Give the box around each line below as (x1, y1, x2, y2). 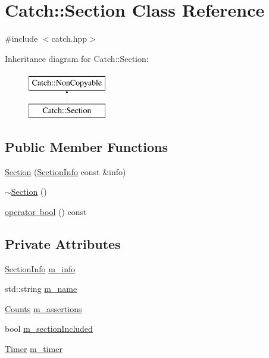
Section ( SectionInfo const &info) (5, 165, 126, 178)
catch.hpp (51, 32, 87, 45)
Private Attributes (5, 234, 121, 253)
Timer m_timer (5, 343, 62, 355)
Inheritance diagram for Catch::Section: (5, 52, 149, 64)
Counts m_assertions (5, 302, 82, 315)
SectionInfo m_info (5, 262, 76, 275)
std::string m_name (5, 282, 77, 295)
